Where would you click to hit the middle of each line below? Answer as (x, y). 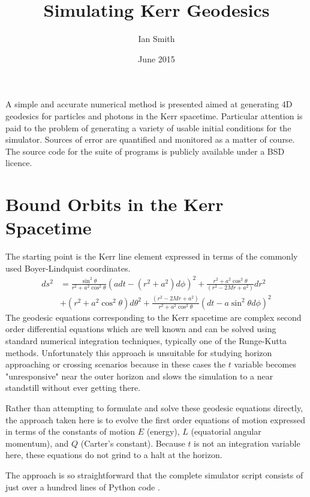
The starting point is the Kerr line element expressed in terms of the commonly (152, 256)
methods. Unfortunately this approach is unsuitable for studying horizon (139, 352)
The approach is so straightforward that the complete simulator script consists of (154, 475)
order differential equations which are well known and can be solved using (141, 329)
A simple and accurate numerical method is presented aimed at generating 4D (149, 104)
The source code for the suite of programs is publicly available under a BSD (145, 151)
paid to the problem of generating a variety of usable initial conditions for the (148, 127)
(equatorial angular (226, 431)
